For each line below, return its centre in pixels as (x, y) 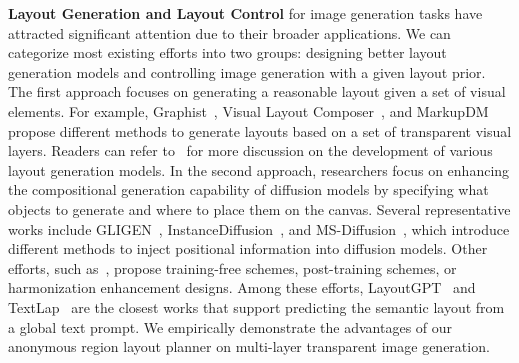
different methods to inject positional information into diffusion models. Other (248, 248)
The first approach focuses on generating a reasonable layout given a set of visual (257, 91)
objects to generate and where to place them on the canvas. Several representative (259, 208)
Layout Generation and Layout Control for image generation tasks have (245, 13)
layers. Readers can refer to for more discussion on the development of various (250, 150)
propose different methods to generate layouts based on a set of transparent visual (260, 130)
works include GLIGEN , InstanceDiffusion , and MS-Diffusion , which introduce (259, 228)
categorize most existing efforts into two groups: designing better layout (227, 52)
